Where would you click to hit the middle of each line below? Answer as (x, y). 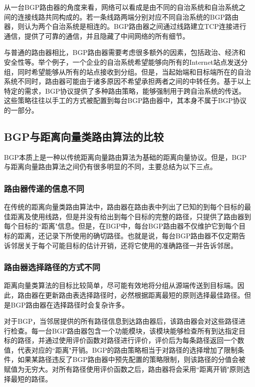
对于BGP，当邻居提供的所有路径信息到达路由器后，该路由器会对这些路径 (121, 321)
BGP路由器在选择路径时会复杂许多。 (70, 304)
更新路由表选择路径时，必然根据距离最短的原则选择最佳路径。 (144, 295)
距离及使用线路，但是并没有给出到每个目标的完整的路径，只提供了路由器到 (131, 216)
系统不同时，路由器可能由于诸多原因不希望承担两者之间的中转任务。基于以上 (127, 81)
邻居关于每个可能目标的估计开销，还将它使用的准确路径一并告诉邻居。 (124, 245)
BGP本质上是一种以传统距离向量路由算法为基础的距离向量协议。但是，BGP (125, 157)
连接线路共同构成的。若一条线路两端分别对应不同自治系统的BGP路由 (128, 16)
